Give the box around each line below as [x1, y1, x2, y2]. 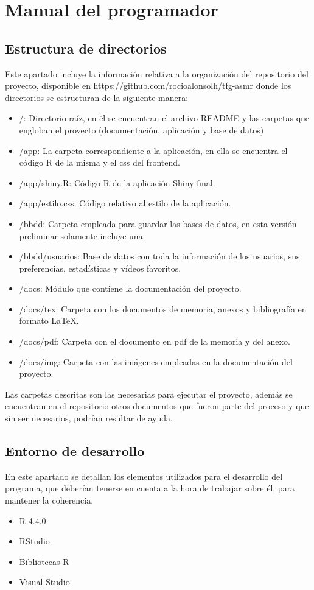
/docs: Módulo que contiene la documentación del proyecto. [19, 282, 242, 295]
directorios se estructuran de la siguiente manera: [5, 91, 189, 104]
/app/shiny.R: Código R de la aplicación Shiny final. [19, 176, 215, 189]
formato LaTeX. [19, 314, 79, 327]
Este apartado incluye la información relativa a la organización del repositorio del [5, 67, 309, 80]
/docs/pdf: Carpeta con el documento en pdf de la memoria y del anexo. [19, 335, 290, 348]
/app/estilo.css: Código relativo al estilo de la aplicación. [19, 197, 231, 209]
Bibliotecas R [19, 555, 69, 567]
